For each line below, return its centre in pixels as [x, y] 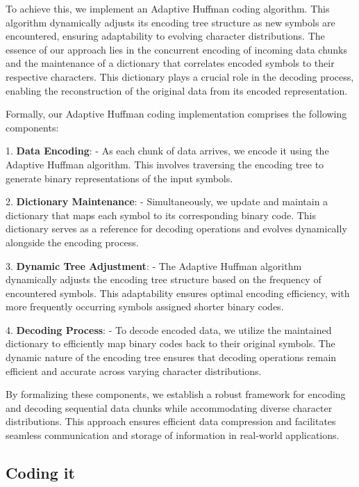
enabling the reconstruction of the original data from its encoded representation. [177, 90]
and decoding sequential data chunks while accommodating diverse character [169, 407]
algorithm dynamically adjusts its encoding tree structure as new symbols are [170, 22]
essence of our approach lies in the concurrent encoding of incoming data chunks [177, 49]
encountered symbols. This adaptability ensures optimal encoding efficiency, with [178, 293]
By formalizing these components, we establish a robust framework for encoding [176, 394]
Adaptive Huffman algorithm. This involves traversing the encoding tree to [165, 164]
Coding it [40, 473]
